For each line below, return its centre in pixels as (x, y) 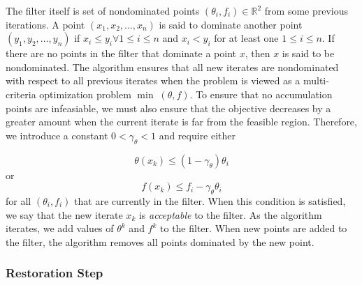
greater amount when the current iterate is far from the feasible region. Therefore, (181, 122)
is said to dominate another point (231, 24)
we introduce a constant (57, 135)
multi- (316, 80)
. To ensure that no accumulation (261, 94)
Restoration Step (55, 273)
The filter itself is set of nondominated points (103, 10)
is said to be (308, 53)
